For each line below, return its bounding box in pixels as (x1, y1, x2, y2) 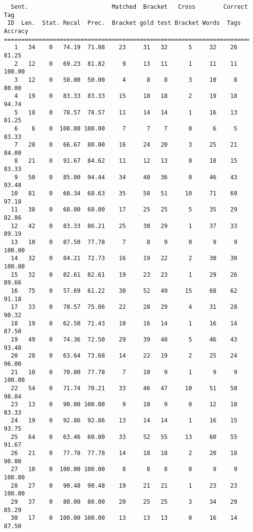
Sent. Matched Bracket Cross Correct (11, 3, 248, 10)
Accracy (4, 27, 29, 35)
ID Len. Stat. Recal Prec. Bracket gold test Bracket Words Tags (7, 19, 241, 27)
